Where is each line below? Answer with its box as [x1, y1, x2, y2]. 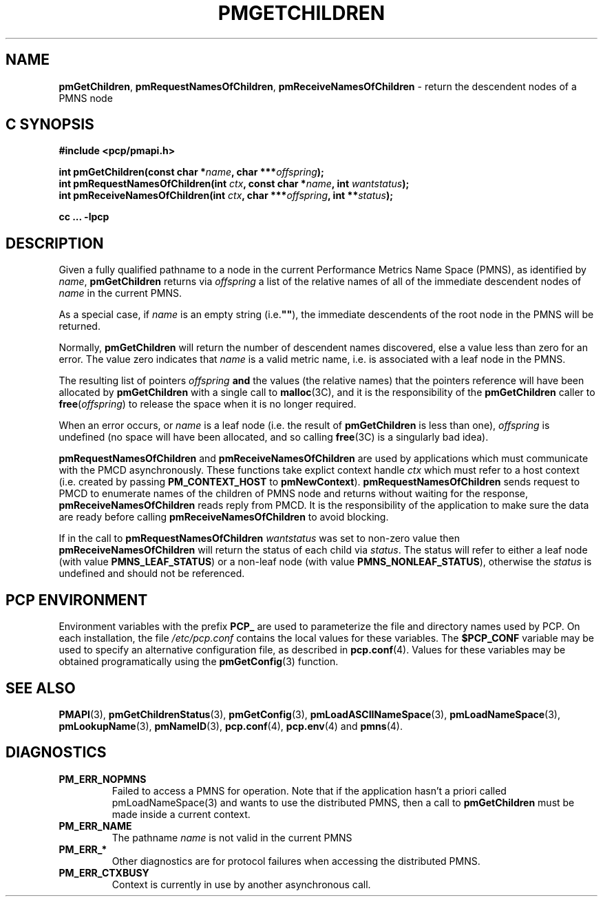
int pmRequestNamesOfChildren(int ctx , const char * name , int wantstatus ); [59, 178, 410, 190]
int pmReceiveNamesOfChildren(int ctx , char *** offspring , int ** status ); [59, 189, 393, 202]
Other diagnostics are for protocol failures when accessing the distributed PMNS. [112, 854, 480, 867]
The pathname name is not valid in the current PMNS [112, 831, 352, 843]
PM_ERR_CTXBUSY [59, 866, 149, 879]
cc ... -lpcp [59, 211, 109, 223]
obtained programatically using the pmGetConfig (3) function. [59, 655, 339, 668]
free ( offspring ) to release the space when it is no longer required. [59, 398, 357, 410]
